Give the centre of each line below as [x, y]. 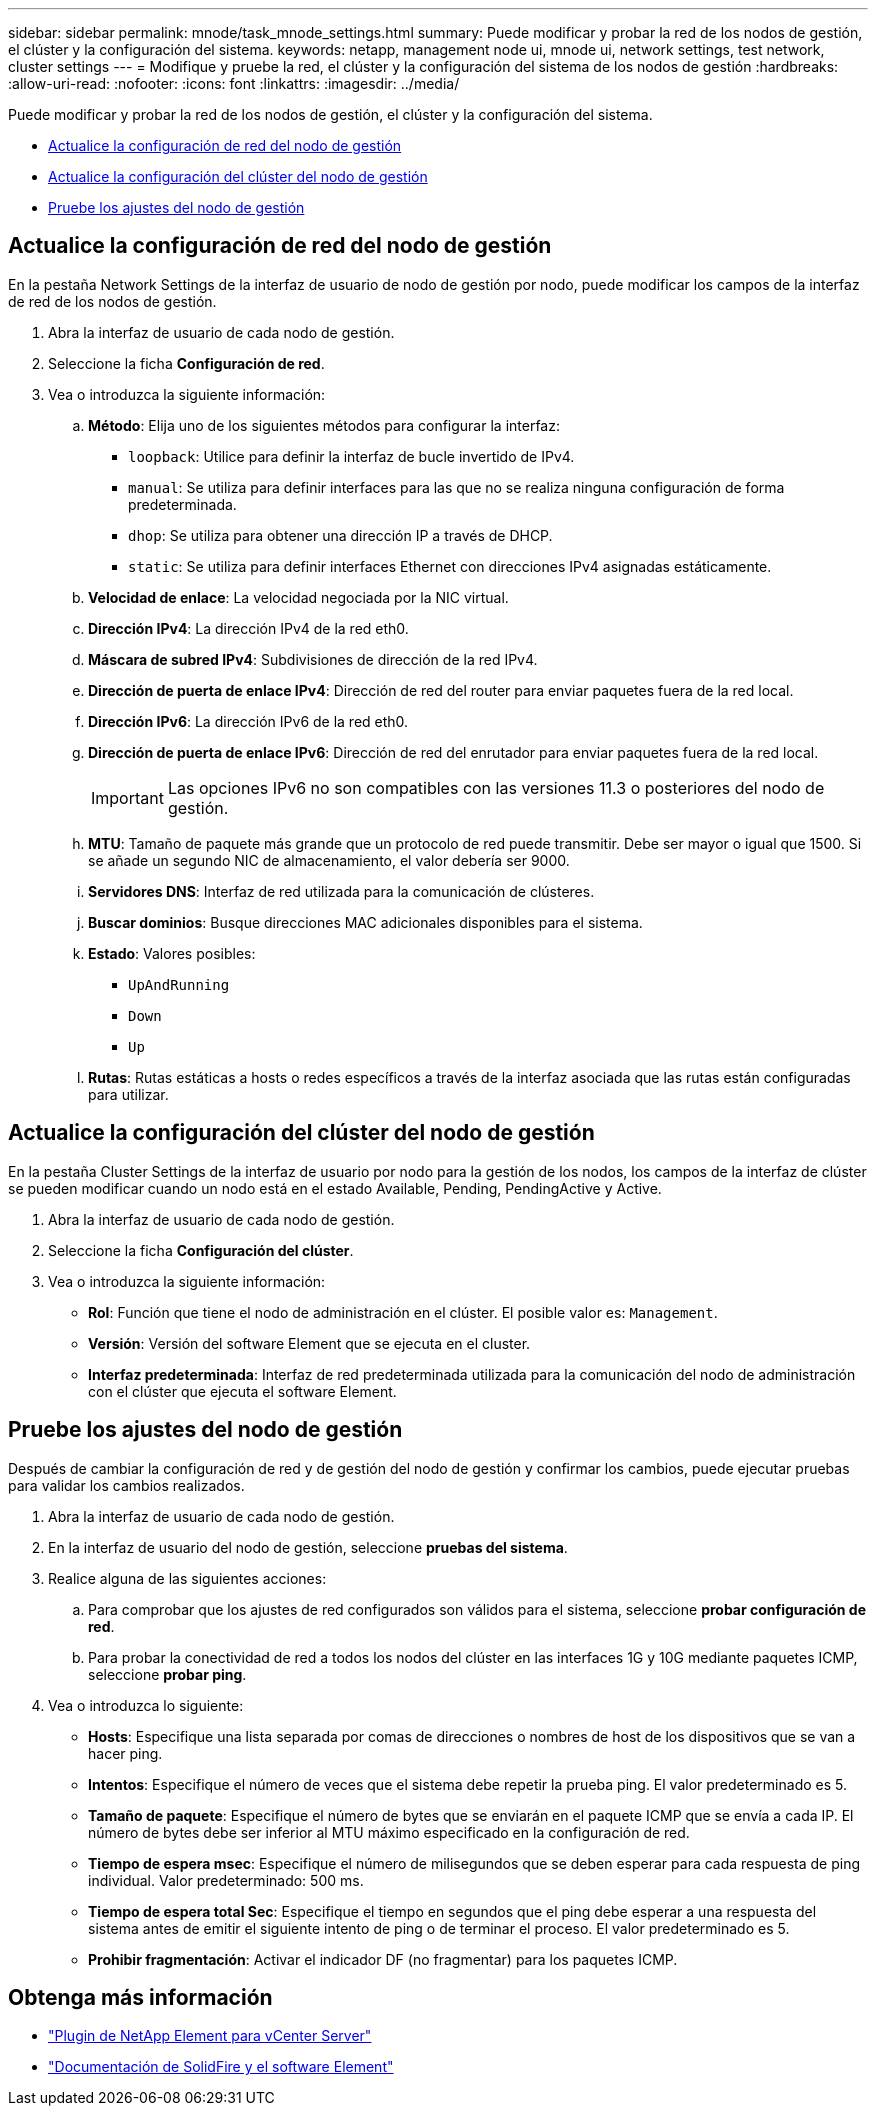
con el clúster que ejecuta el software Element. [242, 1391]
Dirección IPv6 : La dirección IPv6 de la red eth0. [248, 721]
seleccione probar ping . [167, 1674]
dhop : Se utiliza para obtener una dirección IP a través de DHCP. [340, 535]
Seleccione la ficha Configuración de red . [186, 363]
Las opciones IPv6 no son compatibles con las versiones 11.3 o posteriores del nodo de [496, 787]
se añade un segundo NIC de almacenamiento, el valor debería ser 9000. [329, 860]
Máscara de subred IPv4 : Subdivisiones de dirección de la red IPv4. [313, 659]
